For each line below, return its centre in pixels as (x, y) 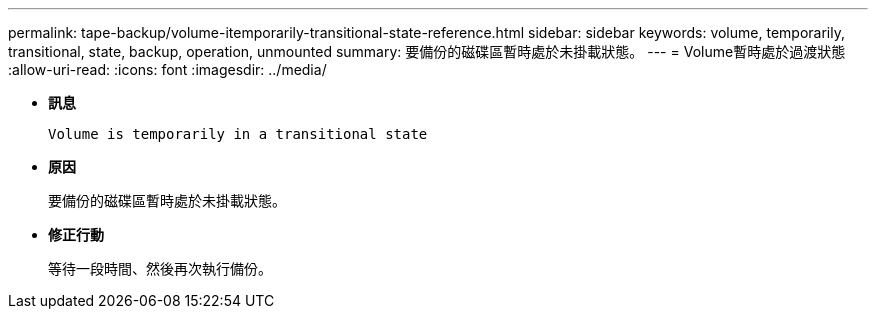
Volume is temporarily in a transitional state (238, 134)
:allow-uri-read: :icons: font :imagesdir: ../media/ (167, 69)
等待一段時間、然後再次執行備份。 (160, 268)
